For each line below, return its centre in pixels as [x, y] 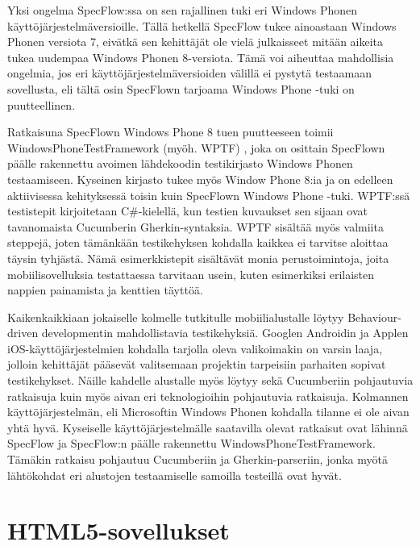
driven [23, 333]
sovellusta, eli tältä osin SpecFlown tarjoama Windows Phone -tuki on [181, 88]
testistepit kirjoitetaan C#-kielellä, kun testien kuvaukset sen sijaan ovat [187, 211]
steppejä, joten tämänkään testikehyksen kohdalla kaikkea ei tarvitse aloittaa [198, 242]
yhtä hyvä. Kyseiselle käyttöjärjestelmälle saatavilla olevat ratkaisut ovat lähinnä [208, 427]
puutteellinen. [42, 104]
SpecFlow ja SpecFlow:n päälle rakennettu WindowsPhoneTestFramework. [191, 443]
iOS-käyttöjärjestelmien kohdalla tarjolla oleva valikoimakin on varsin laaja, [195, 348]
